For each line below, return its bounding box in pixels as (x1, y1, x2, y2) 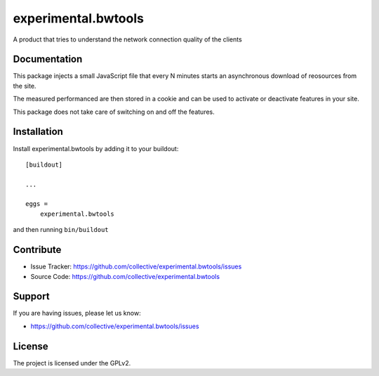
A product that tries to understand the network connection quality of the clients (13, 35, 242, 44)
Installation (13, 126, 63, 138)
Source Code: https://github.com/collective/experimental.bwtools (30, 272, 220, 280)
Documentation (13, 53, 83, 65)
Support (13, 290, 50, 302)
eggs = (25, 200, 48, 208)
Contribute (13, 244, 62, 256)
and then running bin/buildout (13, 226, 109, 234)
